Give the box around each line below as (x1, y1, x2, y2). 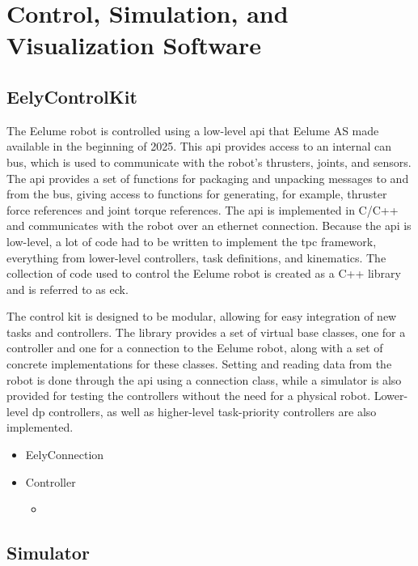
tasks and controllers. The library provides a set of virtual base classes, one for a (6, 323, 406, 340)
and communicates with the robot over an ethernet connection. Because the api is (6, 217, 412, 234)
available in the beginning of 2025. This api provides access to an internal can (6, 138, 392, 155)
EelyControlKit (6, 83, 137, 109)
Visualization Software (6, 28, 262, 62)
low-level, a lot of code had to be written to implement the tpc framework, (6, 232, 377, 249)
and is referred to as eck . (6, 280, 129, 297)
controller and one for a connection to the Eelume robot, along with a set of (6, 339, 383, 356)
